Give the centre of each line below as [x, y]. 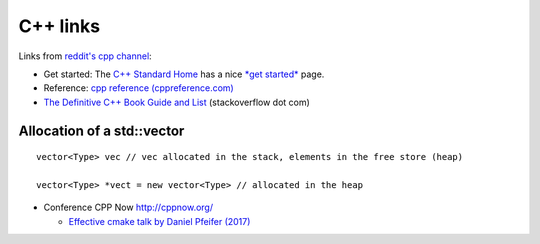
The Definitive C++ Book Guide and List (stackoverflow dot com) [176, 102]
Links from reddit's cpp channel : [85, 56]
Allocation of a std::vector [101, 130]
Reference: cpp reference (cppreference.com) [138, 88]
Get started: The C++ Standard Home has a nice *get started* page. [184, 74]
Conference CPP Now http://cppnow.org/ [128, 207]
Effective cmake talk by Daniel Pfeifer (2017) [159, 221]
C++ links [59, 26]
